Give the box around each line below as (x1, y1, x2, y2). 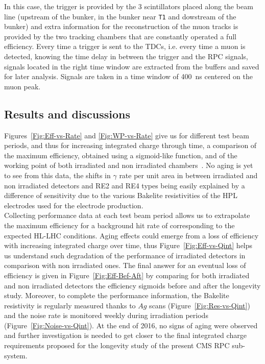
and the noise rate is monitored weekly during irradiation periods (4, 310, 208, 321)
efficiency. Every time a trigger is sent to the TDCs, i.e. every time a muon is (4, 41, 246, 52)
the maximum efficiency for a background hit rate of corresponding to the (4, 220, 235, 230)
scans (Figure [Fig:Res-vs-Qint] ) (149, 300, 250, 310)
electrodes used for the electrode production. (4, 200, 143, 210)
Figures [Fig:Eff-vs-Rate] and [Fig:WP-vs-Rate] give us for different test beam (4, 130, 249, 140)
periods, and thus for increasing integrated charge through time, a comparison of (4, 140, 257, 151)
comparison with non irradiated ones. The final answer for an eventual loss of (4, 260, 246, 271)
